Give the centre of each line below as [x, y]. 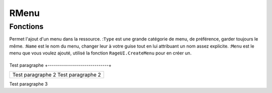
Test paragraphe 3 [28, 84]
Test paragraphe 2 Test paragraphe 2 [57, 74]
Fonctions [26, 26]
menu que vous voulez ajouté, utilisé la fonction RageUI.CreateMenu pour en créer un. [100, 53]
